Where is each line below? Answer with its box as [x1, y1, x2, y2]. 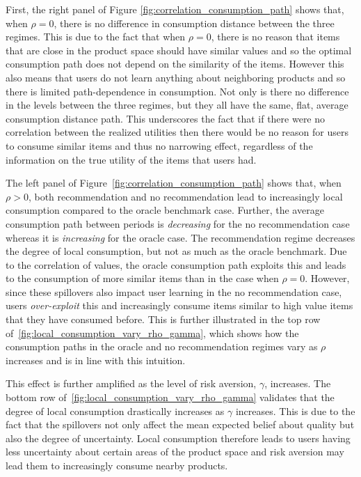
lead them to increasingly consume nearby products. [6, 458, 228, 472]
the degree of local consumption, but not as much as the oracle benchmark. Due [6, 244, 347, 258]
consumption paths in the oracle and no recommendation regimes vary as [6, 339, 318, 354]
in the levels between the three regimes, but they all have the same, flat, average [6, 97, 348, 112]
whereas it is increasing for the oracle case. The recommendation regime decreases [6, 230, 355, 244]
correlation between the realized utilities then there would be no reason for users [6, 125, 348, 139]
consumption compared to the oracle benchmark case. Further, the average [6, 203, 324, 217]
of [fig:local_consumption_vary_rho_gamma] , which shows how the [6, 325, 299, 340]
